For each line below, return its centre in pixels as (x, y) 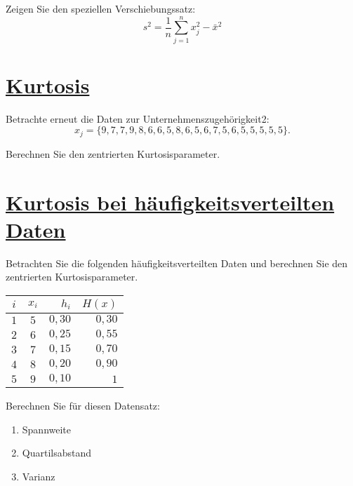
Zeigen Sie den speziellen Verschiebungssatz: (101, 8)
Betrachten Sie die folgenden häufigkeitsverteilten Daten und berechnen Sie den (177, 263)
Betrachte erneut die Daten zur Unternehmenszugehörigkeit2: (138, 118)
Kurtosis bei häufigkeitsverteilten (170, 202)
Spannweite (47, 429)
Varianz (39, 476)
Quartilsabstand (57, 453)
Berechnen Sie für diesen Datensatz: (83, 405)
